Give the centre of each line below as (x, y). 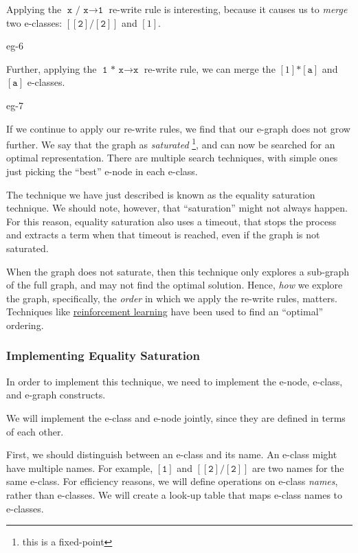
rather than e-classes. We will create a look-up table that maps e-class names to (175, 494)
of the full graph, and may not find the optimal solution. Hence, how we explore (175, 285)
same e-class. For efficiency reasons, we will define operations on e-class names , (172, 481)
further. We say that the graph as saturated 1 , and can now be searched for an (171, 143)
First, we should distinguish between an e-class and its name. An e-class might (172, 454)
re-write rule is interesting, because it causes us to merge (228, 9)
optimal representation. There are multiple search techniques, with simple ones (172, 158)
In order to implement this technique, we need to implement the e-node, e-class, (175, 381)
